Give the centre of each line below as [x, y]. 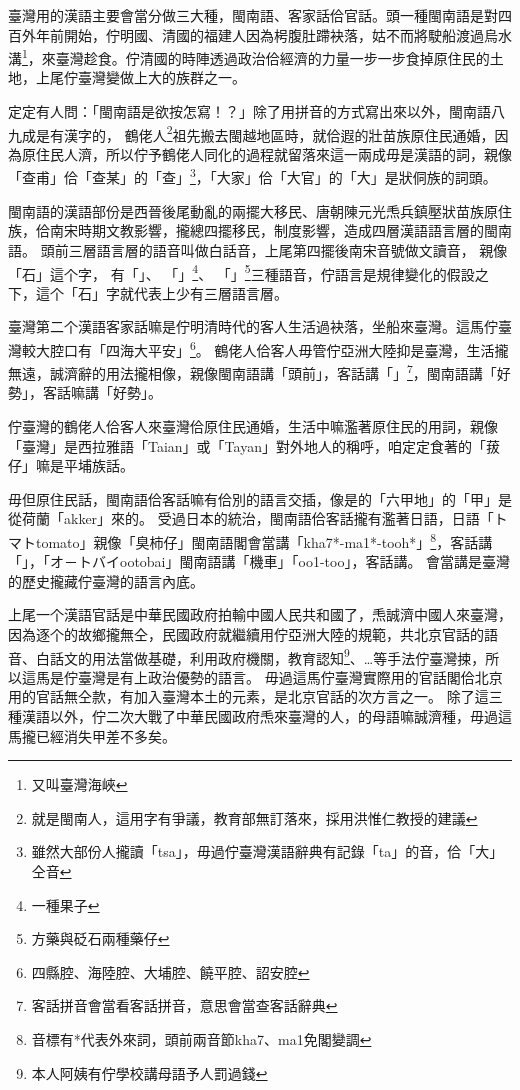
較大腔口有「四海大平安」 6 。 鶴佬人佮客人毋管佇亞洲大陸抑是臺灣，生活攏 [265, 348]
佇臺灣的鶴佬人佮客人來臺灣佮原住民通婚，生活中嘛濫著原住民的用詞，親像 [253, 426]
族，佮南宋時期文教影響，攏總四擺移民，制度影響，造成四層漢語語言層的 [246, 230]
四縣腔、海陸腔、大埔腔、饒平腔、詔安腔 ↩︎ [170, 971]
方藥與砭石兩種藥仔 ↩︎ [100, 938]
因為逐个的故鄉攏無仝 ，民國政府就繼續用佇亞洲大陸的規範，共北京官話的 [246, 634]
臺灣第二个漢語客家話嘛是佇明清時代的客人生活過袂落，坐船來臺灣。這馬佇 [253, 326]
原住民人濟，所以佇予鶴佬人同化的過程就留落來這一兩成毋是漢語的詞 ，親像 [266, 153]
